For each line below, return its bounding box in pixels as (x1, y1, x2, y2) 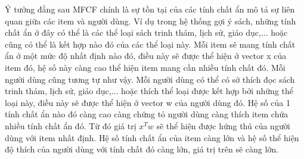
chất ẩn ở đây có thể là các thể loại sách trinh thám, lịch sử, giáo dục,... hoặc (5, 26, 288, 39)
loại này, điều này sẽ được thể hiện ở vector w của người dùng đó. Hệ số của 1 (5, 96, 290, 108)
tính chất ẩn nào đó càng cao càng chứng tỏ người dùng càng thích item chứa (5, 108, 289, 120)
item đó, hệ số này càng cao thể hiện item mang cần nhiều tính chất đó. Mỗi (5, 61, 286, 73)
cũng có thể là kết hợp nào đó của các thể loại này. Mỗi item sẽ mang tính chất (5, 38, 296, 50)
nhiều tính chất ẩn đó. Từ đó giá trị (5, 119, 137, 132)
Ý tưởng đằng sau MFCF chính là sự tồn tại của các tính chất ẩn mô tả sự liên (5, 3, 295, 15)
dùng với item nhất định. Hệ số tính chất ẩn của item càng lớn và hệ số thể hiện (5, 131, 299, 144)
